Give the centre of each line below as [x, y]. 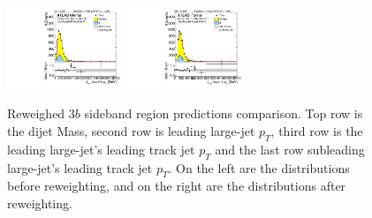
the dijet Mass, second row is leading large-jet [131, 131]
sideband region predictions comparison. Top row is [224, 113]
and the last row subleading [290, 149]
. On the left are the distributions [259, 167]
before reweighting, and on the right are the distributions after [177, 186]
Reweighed [36, 113]
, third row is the [317, 131]
